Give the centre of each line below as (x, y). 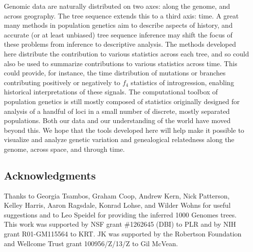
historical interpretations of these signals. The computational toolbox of (111, 92)
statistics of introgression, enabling (182, 82)
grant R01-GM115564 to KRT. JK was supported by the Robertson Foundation (123, 234)
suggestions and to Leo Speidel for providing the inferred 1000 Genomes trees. (120, 214)
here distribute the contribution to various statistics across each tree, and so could (126, 53)
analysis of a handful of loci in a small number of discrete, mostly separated (117, 111)
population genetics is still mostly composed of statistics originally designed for (122, 101)
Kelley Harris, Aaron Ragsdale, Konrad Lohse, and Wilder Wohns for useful (117, 205)
